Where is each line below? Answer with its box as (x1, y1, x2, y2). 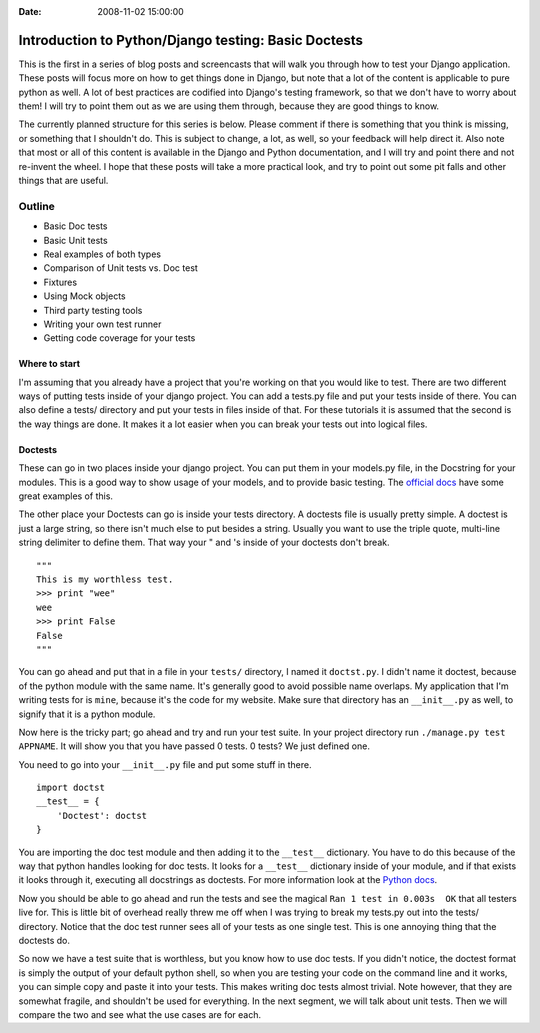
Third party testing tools (43, 304, 143, 316)
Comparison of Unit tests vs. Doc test (43, 262, 199, 274)
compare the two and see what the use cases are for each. (18, 1008, 262, 1020)
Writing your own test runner (43, 318, 162, 330)
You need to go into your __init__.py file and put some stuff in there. (18, 758, 312, 770)
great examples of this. (18, 490, 114, 502)
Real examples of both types (43, 248, 162, 260)
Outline (18, 199, 55, 213)
